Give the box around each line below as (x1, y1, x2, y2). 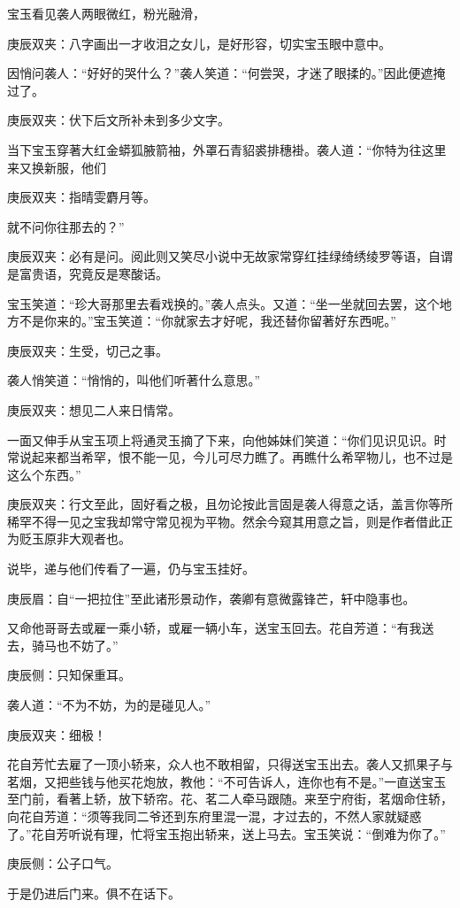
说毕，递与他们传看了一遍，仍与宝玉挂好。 (7, 559, 255, 578)
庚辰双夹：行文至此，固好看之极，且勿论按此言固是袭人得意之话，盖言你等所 (7, 495, 453, 513)
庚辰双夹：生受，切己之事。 (7, 341, 168, 359)
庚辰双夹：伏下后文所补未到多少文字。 (7, 111, 230, 129)
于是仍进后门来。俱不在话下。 (7, 883, 180, 902)
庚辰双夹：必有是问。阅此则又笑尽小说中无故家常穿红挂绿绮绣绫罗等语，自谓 (7, 247, 453, 265)
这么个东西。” (7, 465, 81, 483)
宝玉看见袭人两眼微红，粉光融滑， (7, 4, 205, 22)
